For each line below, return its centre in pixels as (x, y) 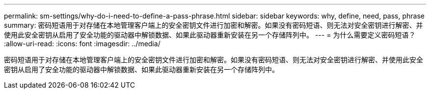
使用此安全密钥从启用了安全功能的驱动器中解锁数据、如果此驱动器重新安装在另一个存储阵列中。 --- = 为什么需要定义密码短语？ (210, 35)
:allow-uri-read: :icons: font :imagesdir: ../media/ (82, 44)
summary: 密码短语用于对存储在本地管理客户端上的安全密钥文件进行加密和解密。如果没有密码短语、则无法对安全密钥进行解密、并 (214, 25)
